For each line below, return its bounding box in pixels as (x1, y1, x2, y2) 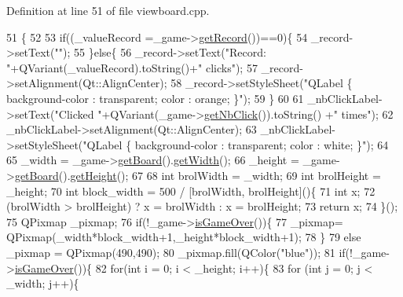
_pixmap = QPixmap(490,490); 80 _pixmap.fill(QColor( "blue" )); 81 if (6, 244, 346, 260)
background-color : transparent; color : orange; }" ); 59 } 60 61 (6, 90, 304, 106)
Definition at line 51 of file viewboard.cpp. (6, 2, 210, 18)
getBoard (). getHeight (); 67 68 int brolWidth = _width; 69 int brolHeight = (14, 167, 381, 183)
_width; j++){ (6, 275, 79, 291)
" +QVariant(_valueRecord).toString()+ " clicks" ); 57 (6, 59, 258, 75)
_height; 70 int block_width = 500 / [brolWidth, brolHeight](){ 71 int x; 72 (6, 182, 376, 199)
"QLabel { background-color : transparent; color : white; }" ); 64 (82, 136, 389, 152)
